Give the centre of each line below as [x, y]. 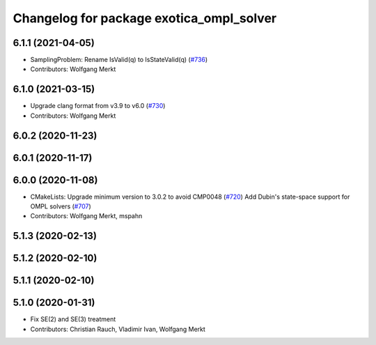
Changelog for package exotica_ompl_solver [145, 18]
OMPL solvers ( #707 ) [61, 206]
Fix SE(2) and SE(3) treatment [73, 319]
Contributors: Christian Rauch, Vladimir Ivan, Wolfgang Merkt [118, 329]
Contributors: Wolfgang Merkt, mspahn [86, 216]
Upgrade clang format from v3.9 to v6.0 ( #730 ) [98, 106]
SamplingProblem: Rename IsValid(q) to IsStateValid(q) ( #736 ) [119, 60]
